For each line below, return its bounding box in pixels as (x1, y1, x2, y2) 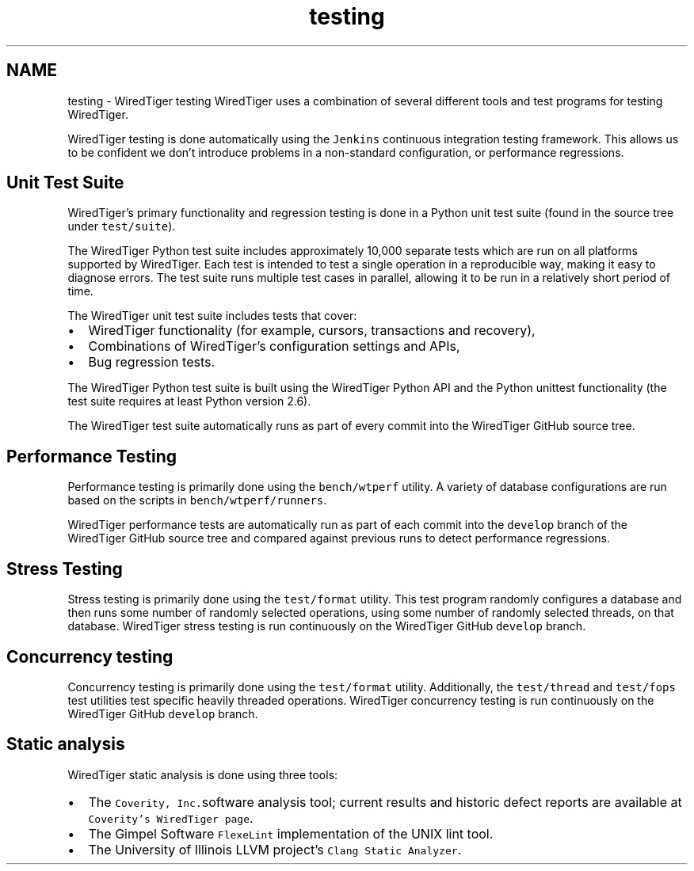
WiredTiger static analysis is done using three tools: (67, 767, 338, 782)
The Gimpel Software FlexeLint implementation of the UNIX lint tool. (88, 825, 494, 842)
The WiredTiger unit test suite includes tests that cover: (67, 309, 357, 323)
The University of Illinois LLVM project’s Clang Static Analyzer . (88, 841, 462, 858)
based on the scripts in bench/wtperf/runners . (67, 493, 327, 508)
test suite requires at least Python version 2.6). (67, 394, 311, 409)
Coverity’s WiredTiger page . (88, 809, 254, 826)
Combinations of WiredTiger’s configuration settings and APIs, (88, 338, 460, 355)
